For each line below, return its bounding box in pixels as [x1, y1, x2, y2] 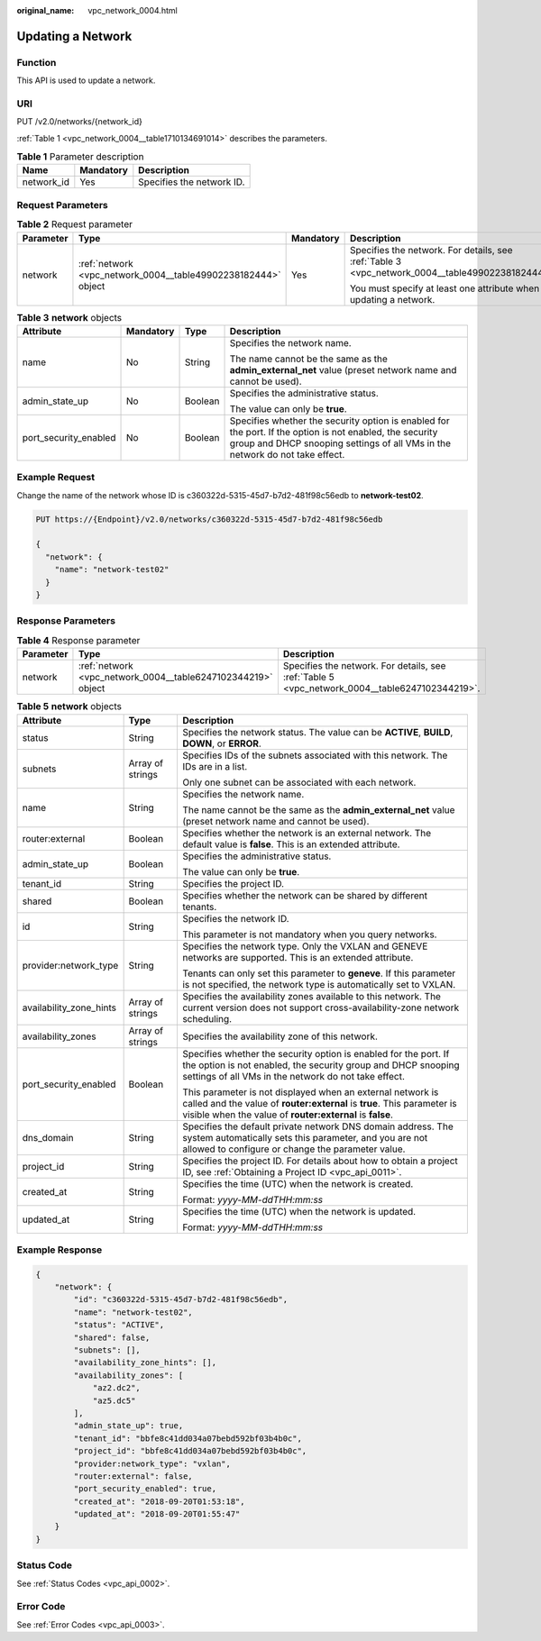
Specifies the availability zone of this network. [181, 1030, 379, 1043]
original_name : [16, 5, 75, 15]
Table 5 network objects [16, 700, 122, 713]
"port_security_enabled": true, [73, 1483, 216, 1494]
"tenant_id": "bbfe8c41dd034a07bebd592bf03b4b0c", [73, 1433, 302, 1444]
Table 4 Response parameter [16, 634, 141, 646]
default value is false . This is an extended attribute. [181, 838, 400, 851]
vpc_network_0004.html [87, 5, 178, 15]
